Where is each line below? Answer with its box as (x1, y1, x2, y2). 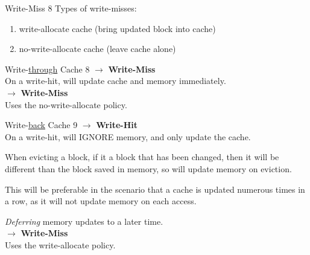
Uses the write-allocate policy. (5, 238, 116, 251)
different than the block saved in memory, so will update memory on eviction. (5, 162, 292, 175)
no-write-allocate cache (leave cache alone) (19, 42, 176, 55)
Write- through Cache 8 (5, 62, 90, 75)
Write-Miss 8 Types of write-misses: (5, 2, 137, 14)
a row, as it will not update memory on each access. (5, 195, 197, 207)
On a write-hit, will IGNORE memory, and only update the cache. (5, 130, 251, 143)
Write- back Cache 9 (5, 118, 78, 131)
